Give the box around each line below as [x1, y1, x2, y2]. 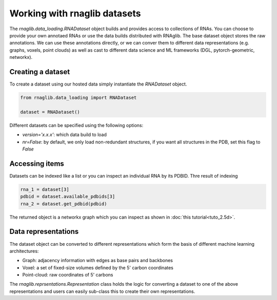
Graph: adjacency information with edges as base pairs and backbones [22, 258, 173, 264]
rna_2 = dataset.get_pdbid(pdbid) [20, 201, 107, 207]
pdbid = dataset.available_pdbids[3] [20, 194, 115, 200]
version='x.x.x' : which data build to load [22, 132, 107, 138]
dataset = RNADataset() [20, 109, 81, 115]
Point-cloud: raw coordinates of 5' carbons [22, 272, 113, 278]
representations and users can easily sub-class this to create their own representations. [9, 288, 195, 294]
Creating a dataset [9, 67, 70, 76]
